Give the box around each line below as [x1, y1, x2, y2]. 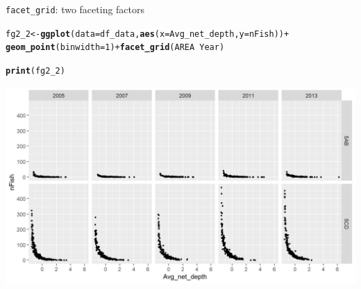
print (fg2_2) [6, 65, 65, 76]
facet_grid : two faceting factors [6, 2, 145, 16]
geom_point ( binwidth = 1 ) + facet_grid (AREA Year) [6, 42, 225, 53]
